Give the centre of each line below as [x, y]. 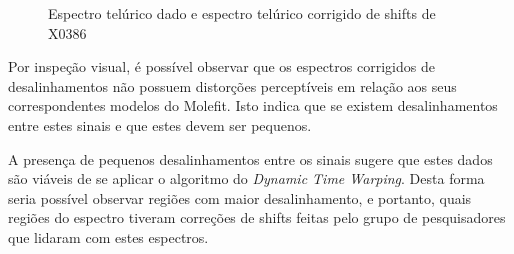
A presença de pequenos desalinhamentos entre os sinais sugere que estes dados [250, 158]
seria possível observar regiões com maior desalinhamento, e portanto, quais [240, 197]
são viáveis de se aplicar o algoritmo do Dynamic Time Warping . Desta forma [246, 178]
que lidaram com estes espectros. [108, 236]
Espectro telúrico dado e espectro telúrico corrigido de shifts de [242, 13]
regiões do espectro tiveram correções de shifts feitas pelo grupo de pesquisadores [257, 217]
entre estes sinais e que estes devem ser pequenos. [160, 124]
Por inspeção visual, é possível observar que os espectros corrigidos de [221, 66]
